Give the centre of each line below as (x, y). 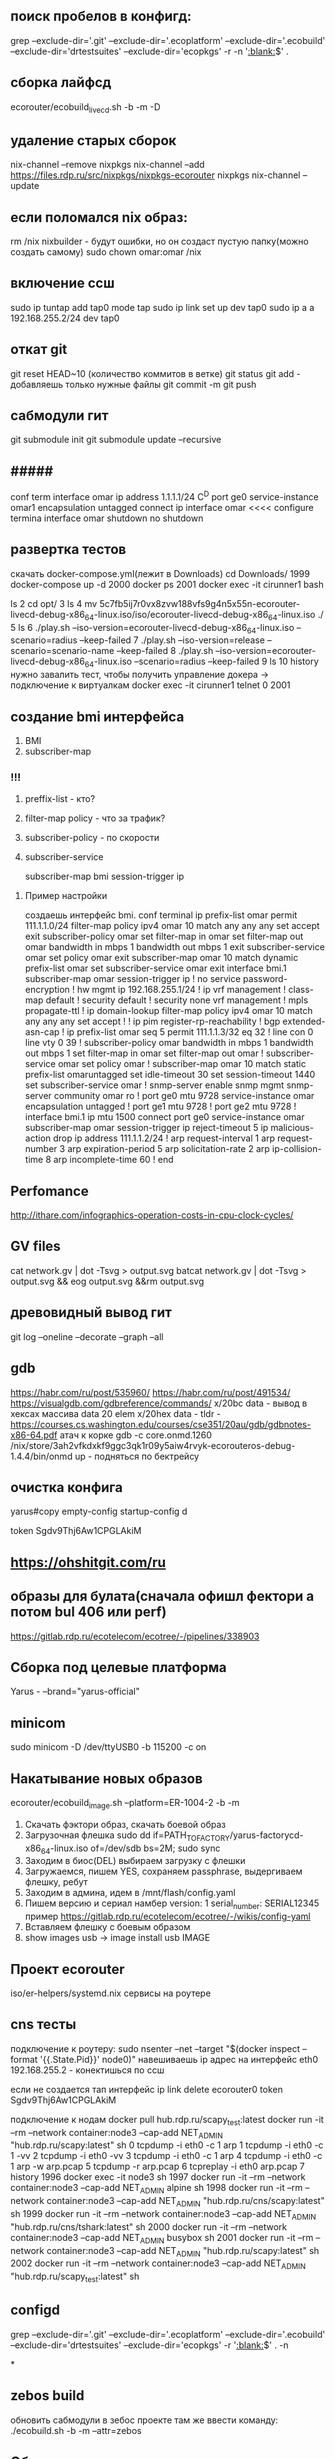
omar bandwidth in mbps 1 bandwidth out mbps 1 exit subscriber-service (174, 947)
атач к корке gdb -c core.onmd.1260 (136, 1435)
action (38, 1138)
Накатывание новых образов (106, 1778)
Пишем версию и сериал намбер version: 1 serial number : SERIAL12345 (172, 1904)
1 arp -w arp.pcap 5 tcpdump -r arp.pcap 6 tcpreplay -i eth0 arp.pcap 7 (157, 2166)
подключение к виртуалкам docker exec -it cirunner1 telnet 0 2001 (150, 685)
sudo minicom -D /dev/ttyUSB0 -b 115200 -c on (108, 1747)
